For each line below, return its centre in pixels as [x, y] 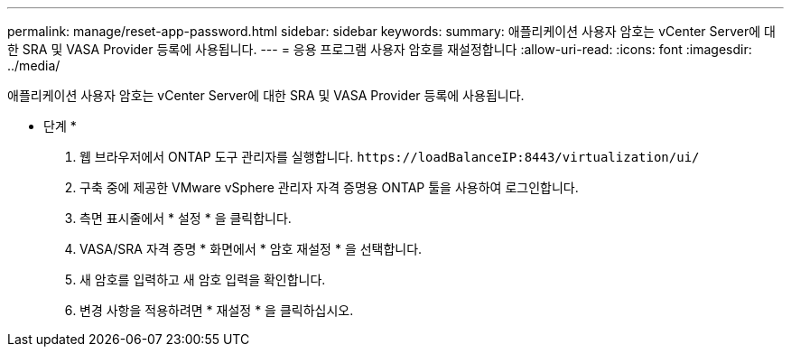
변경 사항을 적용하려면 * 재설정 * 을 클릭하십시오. [217, 310]
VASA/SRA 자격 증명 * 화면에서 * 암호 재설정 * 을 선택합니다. [251, 249]
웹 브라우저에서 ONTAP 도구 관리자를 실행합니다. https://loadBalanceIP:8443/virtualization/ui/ [390, 157]
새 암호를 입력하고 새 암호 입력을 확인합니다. [203, 279]
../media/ [34, 65]
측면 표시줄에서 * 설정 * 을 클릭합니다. [186, 218]
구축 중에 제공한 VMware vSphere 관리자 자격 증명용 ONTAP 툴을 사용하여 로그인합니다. [329, 187]
